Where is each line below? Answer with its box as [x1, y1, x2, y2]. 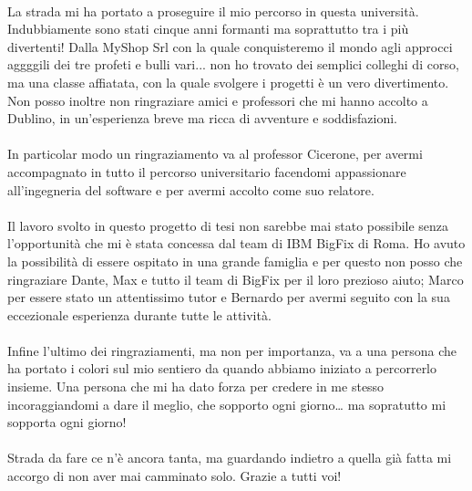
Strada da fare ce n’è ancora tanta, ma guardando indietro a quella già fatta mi [7, 448, 452, 467]
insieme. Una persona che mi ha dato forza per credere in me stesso [7, 377, 385, 396]
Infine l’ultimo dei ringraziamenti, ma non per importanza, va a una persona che [7, 340, 457, 360]
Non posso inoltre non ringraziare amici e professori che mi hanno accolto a [7, 90, 428, 110]
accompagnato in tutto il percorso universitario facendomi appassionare [7, 162, 406, 181]
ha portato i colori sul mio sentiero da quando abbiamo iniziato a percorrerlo [7, 359, 437, 378]
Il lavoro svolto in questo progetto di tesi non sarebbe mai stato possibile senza [7, 215, 449, 235]
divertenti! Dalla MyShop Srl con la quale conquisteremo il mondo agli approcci [7, 37, 453, 56]
